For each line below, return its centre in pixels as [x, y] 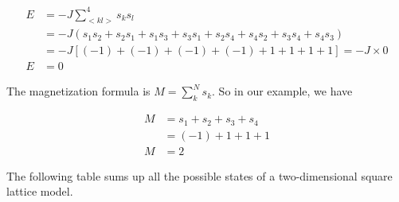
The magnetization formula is [78, 91]
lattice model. [40, 191]
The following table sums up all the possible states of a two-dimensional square [199, 175]
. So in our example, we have [282, 91]
